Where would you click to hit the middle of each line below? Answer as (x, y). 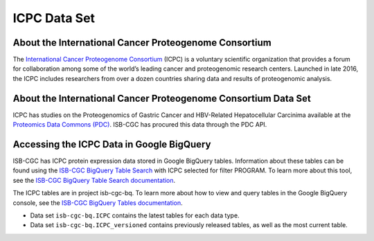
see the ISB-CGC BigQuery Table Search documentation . (94, 180)
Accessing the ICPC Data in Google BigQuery (112, 144)
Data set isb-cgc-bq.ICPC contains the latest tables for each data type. (135, 215)
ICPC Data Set (54, 18)
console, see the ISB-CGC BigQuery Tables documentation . (98, 203)
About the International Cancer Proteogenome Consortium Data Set (162, 98)
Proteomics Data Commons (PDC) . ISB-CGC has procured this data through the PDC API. (140, 125)
